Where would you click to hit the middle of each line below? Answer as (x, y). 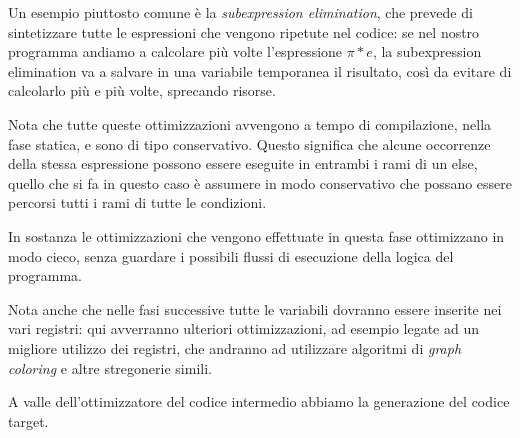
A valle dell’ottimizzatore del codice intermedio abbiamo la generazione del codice (259, 401)
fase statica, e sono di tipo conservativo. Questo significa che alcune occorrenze (249, 143)
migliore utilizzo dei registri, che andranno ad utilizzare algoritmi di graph (235, 347)
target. (28, 420)
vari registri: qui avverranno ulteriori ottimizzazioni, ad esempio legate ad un (244, 328)
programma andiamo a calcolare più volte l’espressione (175, 51)
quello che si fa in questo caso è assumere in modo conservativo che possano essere (260, 182)
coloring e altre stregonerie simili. (110, 367)
